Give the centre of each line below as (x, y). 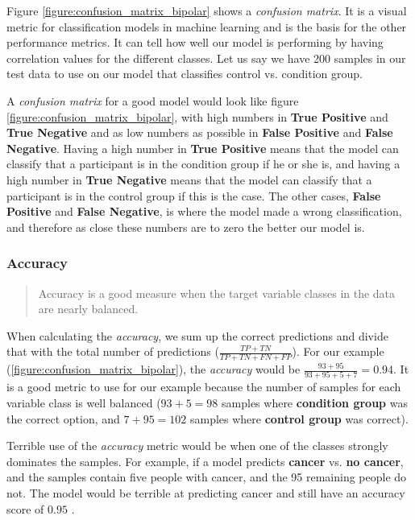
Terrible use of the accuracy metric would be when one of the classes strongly (197, 446)
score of (25, 508)
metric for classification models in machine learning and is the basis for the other (207, 26)
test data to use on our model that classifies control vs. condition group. (185, 74)
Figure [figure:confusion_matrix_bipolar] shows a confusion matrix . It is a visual (207, 10)
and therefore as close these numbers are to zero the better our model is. (186, 227)
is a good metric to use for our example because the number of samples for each (204, 387)
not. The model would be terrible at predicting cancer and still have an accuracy (206, 493)
